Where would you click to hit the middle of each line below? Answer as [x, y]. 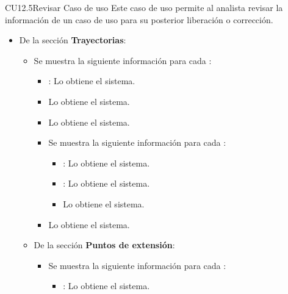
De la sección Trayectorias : [73, 40]
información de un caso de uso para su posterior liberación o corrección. [139, 19]
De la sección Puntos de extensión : [104, 245]
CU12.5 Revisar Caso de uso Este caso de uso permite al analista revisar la [144, 7]
